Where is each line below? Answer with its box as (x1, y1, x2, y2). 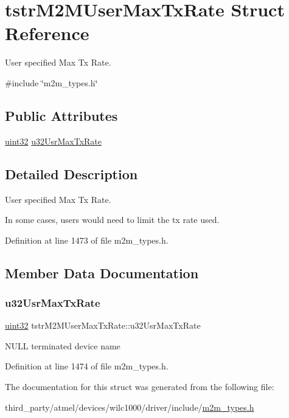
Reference (5, 21, 89, 46)
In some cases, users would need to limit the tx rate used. (5, 213, 220, 226)
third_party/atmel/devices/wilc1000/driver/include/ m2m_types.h (5, 400, 254, 413)
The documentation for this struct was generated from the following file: (5, 380, 274, 393)
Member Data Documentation (5, 263, 199, 282)
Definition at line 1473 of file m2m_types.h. (5, 233, 169, 246)
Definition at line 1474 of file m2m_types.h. (5, 360, 169, 372)
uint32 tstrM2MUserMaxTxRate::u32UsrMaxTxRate (5, 319, 201, 332)
